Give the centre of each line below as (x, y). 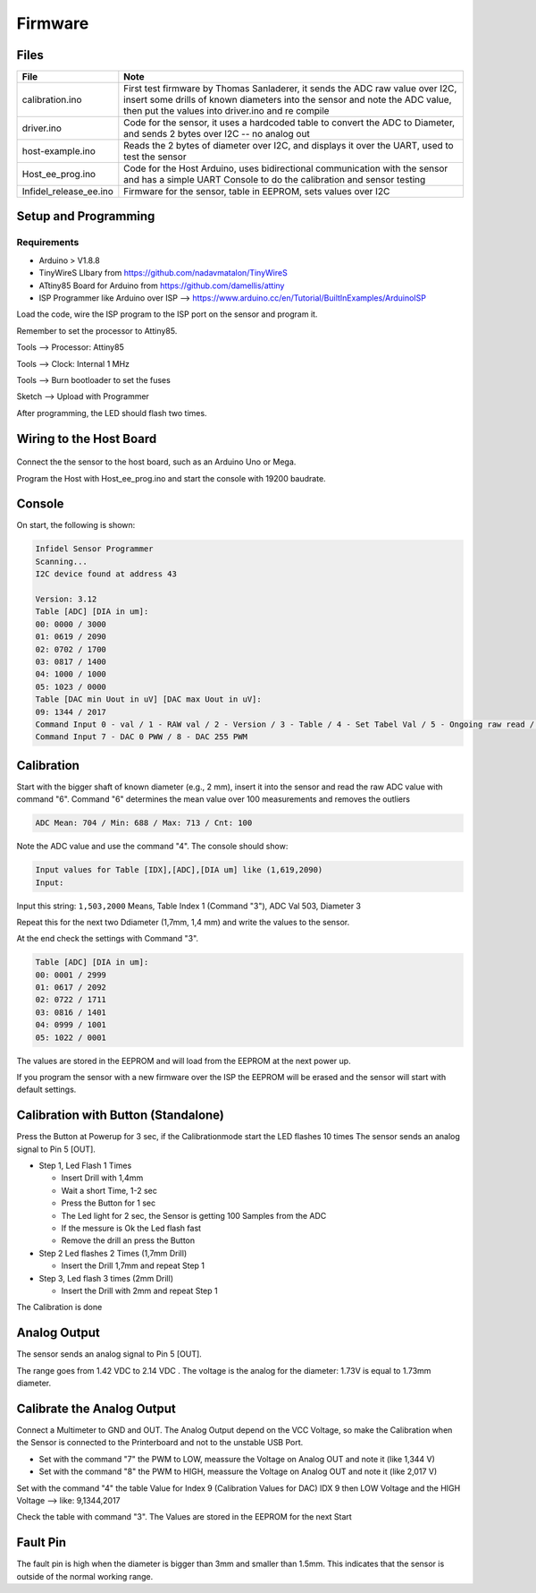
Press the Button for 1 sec (109, 1203)
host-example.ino (59, 151)
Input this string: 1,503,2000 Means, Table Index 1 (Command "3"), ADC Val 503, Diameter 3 (189, 906)
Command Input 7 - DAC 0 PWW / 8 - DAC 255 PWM (141, 737)
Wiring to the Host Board (87, 439)
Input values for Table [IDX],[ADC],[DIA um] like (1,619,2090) (179, 870)
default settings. (46, 1090)
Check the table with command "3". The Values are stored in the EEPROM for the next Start (184, 1517)
